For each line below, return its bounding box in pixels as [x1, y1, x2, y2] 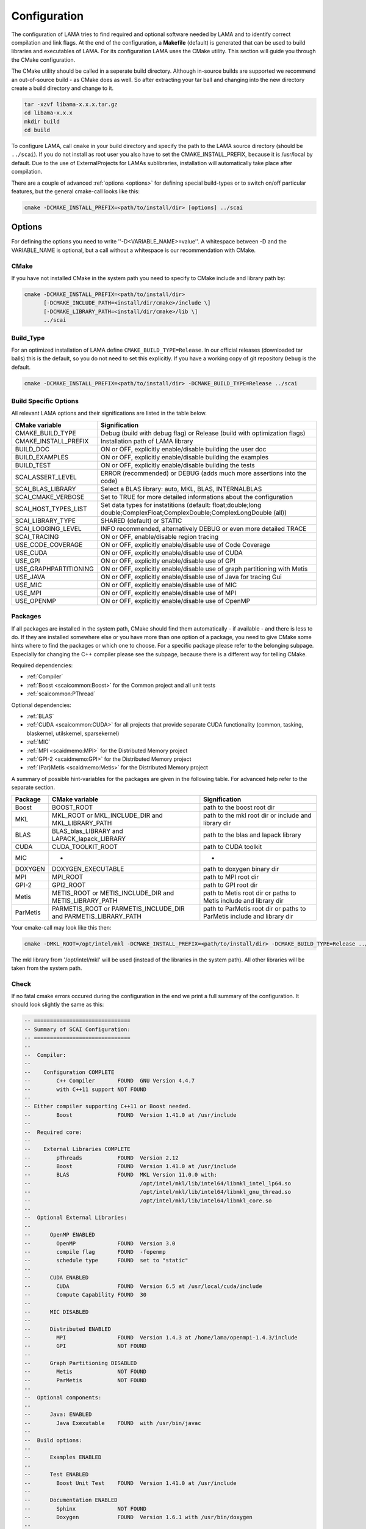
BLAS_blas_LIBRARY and [52, 826, 123, 835]
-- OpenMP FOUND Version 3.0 [24, 1240, 176, 1247]
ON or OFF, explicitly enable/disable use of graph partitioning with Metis [101, 565, 308, 573]
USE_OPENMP [15, 596, 56, 605]
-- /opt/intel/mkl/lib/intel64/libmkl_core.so [24, 1197, 272, 1204]
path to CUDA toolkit [203, 842, 262, 851]
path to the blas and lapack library [203, 831, 301, 839]
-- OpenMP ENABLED [24, 1231, 96, 1238]
